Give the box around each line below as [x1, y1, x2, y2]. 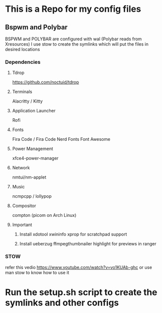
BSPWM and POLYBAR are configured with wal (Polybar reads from [5, 36, 142, 42]
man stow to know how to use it [5, 269, 70, 275]
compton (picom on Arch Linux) [12, 212, 77, 218]
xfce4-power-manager [12, 156, 59, 161]
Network [12, 165, 30, 171]
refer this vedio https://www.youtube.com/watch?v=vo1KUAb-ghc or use [5, 264, 152, 270]
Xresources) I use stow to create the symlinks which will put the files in [5, 41, 149, 47]
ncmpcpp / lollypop [12, 193, 52, 199]
